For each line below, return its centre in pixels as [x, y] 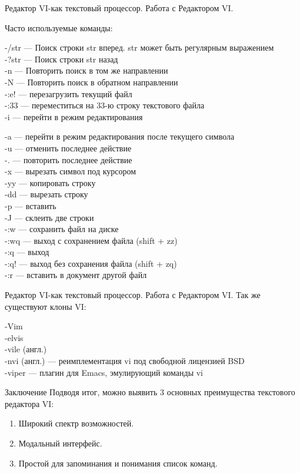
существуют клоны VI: [46, 306]
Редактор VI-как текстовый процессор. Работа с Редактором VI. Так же [133, 295]
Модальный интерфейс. [60, 443]
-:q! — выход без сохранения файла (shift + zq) [91, 263]
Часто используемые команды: [59, 27]
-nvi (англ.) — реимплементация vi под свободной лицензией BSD [125, 361]
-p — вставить [31, 205]
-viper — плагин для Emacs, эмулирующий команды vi [104, 372]
